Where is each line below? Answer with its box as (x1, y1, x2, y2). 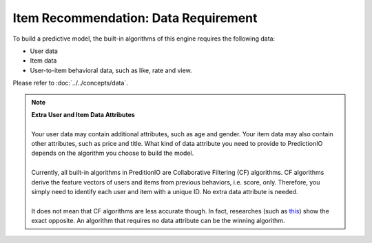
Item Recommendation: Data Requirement (12, 10, 258, 25)
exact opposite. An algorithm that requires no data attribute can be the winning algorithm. (31, 217, 285, 225)
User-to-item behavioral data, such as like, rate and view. (30, 66, 192, 74)
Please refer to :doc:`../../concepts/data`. (12, 79, 129, 87)
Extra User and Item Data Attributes (31, 110, 136, 118)
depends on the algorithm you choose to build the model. (31, 149, 194, 158)
